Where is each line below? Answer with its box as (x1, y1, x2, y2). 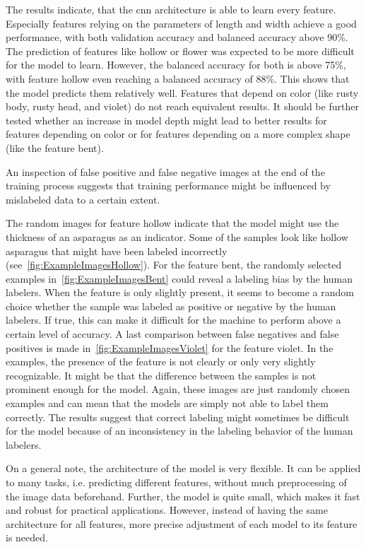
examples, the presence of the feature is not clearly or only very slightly (6, 354, 316, 369)
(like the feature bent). (6, 140, 104, 155)
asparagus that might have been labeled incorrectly (6, 243, 228, 258)
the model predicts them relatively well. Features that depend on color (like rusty (6, 85, 359, 100)
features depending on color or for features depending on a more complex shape (6, 127, 350, 141)
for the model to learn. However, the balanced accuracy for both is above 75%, (6, 57, 346, 72)
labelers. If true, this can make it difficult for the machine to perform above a (6, 312, 341, 327)
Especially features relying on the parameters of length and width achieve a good (6, 16, 357, 30)
